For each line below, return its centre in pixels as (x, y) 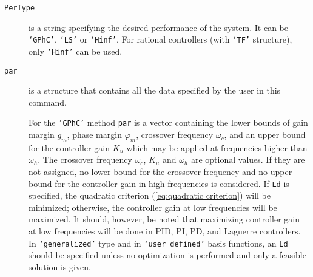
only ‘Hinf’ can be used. (76, 51)
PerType (20, 8)
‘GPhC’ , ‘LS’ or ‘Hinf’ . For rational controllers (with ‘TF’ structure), (160, 39)
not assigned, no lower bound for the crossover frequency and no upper (160, 172)
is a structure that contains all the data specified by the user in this (155, 90)
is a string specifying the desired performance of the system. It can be (158, 27)
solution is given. (60, 266)
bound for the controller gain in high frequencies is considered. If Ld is (159, 183)
